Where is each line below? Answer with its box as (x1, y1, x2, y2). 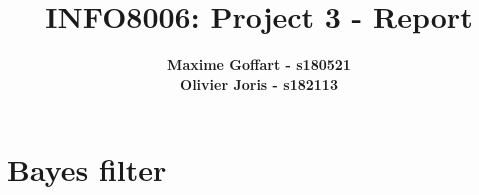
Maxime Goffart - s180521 (167, 54, 351, 75)
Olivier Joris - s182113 (180, 73, 338, 94)
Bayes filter (7, 149, 167, 190)
